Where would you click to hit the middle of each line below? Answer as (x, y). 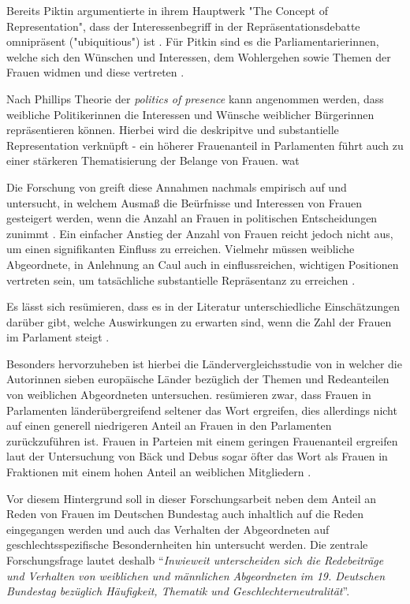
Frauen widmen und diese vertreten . (95, 72)
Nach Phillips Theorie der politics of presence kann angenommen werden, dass (195, 98)
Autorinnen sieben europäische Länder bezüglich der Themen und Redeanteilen (198, 379)
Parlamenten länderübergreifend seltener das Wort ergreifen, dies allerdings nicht (202, 410)
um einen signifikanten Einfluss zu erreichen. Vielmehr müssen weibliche (181, 249)
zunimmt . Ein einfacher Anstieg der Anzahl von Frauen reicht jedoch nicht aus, (200, 233)
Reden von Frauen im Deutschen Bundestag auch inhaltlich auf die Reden (185, 514)
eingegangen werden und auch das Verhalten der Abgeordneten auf (168, 529)
